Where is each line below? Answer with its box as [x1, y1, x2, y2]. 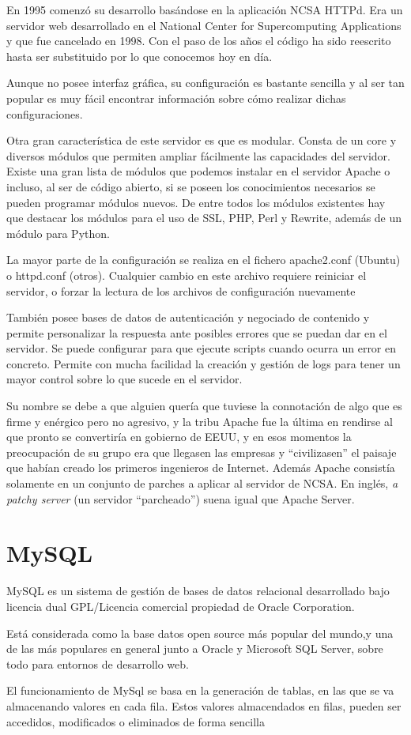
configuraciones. [6, 105, 83, 122]
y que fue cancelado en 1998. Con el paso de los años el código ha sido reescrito [6, 32, 391, 49]
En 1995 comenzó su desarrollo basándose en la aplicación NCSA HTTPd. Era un [6, 2, 403, 17]
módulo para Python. [6, 224, 110, 241]
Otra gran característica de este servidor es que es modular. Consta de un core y [6, 132, 397, 149]
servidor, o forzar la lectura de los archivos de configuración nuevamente [6, 282, 356, 299]
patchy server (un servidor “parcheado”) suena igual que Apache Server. [6, 490, 355, 507]
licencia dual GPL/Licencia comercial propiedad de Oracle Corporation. [6, 597, 355, 614]
